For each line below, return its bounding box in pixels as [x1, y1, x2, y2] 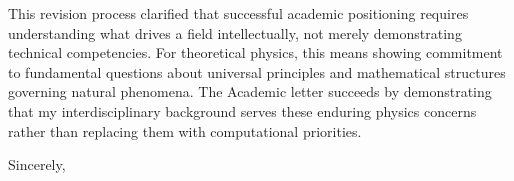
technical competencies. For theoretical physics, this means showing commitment [8, 42, 503, 63]
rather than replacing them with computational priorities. [8, 120, 362, 141]
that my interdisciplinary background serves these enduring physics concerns [8, 100, 477, 121]
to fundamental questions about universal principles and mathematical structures [8, 61, 506, 82]
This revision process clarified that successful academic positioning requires [8, 3, 469, 23]
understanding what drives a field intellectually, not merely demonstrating [8, 22, 462, 43]
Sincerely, [8, 154, 66, 175]
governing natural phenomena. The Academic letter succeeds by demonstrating [8, 81, 492, 102]
